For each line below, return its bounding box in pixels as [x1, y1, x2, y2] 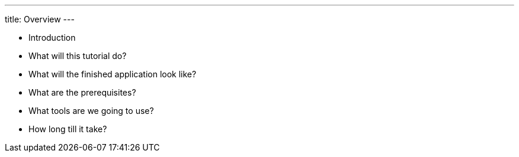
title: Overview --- [5, 14, 75, 24]
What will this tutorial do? [28, 51, 127, 61]
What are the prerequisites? [28, 87, 136, 97]
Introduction [28, 32, 76, 42]
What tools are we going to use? [28, 106, 154, 116]
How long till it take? [28, 124, 107, 134]
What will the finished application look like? [28, 69, 197, 79]
